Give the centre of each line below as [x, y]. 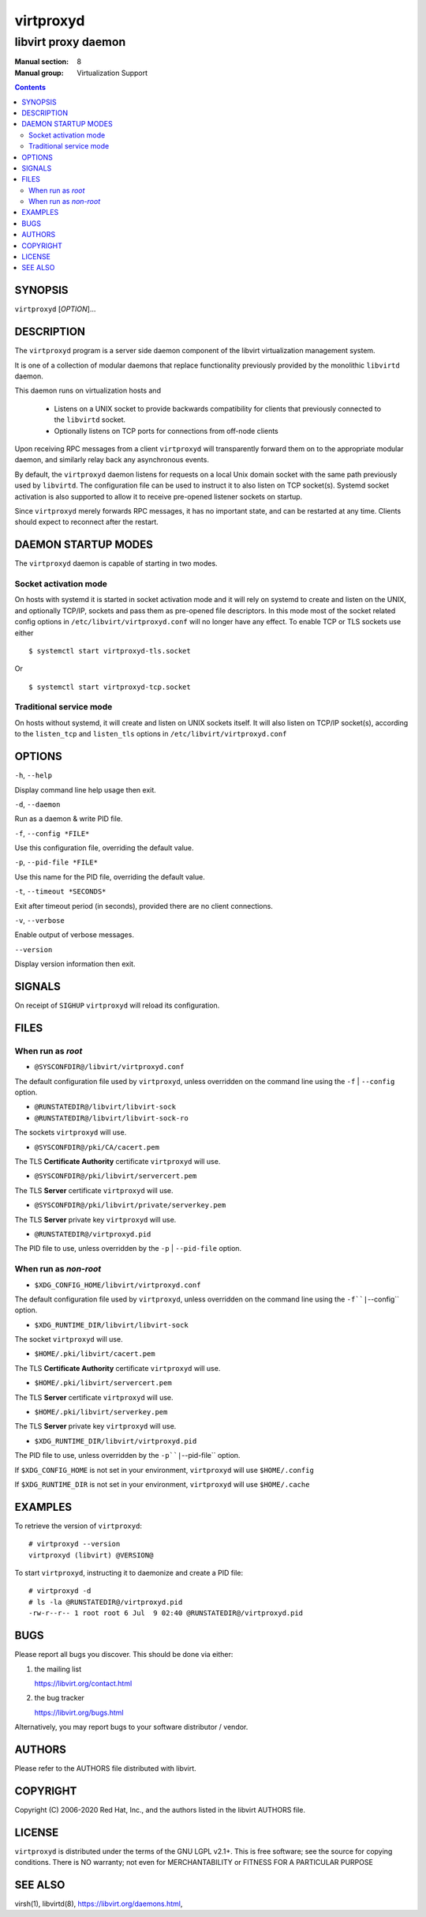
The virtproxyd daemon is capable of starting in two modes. [116, 563]
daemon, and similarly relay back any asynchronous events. [112, 460]
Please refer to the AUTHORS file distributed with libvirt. [105, 1768]
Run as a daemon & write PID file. [69, 819]
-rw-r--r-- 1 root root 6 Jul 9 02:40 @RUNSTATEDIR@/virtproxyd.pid [166, 1613]
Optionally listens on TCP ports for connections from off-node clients [166, 431]
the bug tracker [59, 1698]
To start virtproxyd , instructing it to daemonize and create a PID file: [129, 1573]
